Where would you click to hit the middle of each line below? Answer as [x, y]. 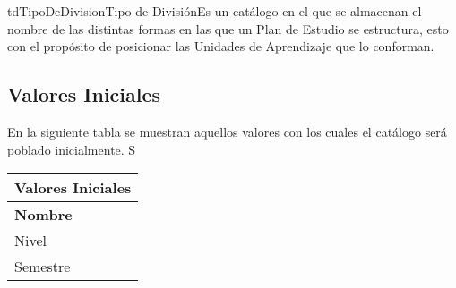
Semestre [43, 267]
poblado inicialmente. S [72, 149]
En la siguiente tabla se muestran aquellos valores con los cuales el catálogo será [227, 131]
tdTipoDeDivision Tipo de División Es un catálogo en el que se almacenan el [215, 11]
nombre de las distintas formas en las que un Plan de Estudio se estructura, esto [228, 28]
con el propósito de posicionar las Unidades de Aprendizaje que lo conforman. [221, 46]
